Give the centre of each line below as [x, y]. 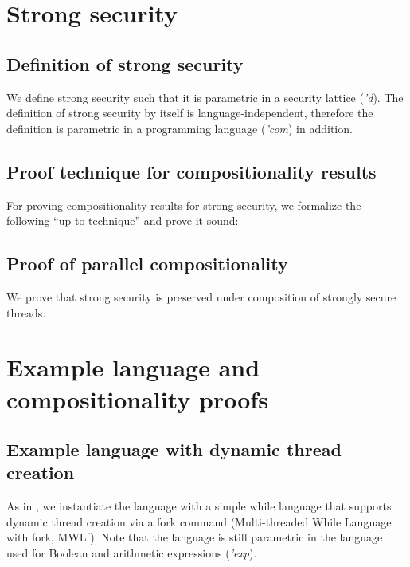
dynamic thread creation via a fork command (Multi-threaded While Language [199, 521]
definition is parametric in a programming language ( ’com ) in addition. [180, 128]
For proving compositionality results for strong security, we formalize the [184, 205]
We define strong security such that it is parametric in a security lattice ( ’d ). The [205, 97]
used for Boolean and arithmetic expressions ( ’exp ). [132, 553]
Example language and [133, 367]
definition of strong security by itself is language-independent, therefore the [190, 113]
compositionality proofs [137, 398]
